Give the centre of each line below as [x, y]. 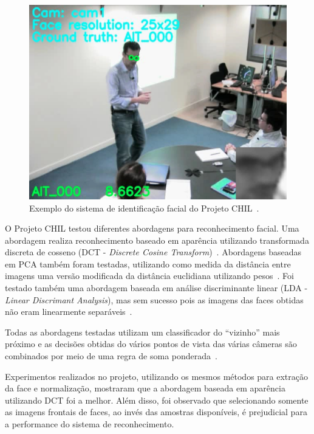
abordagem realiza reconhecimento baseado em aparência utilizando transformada [157, 240]
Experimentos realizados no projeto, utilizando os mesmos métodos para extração [156, 376]
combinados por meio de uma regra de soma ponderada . [111, 356]
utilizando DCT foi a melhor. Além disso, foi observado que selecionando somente [157, 400]
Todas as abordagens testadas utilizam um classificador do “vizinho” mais [142, 332]
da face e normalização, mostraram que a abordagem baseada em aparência [145, 388]
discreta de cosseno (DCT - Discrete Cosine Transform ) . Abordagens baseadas [153, 252]
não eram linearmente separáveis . [69, 312]
